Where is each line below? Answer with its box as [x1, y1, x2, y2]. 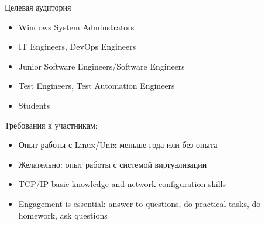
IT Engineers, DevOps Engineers [18, 40, 136, 53]
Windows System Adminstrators [18, 20, 135, 33]
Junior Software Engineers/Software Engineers [18, 60, 185, 72]
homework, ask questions [18, 209, 108, 221]
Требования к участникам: [5, 119, 98, 131]
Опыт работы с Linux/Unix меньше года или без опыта [18, 139, 218, 151]
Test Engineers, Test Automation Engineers [18, 79, 175, 92]
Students [18, 99, 50, 111]
